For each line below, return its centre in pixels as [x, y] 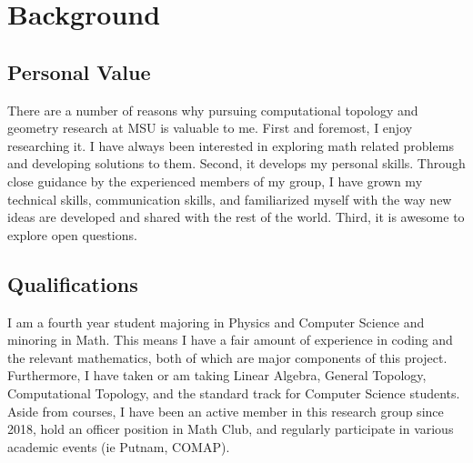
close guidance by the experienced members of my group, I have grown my [215, 181]
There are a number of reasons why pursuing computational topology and [213, 110]
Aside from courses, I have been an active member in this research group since [226, 411]
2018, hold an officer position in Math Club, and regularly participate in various [231, 429]
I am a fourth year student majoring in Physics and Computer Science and [216, 322]
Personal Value [79, 71]
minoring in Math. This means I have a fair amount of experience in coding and [230, 340]
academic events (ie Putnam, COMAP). [119, 446]
